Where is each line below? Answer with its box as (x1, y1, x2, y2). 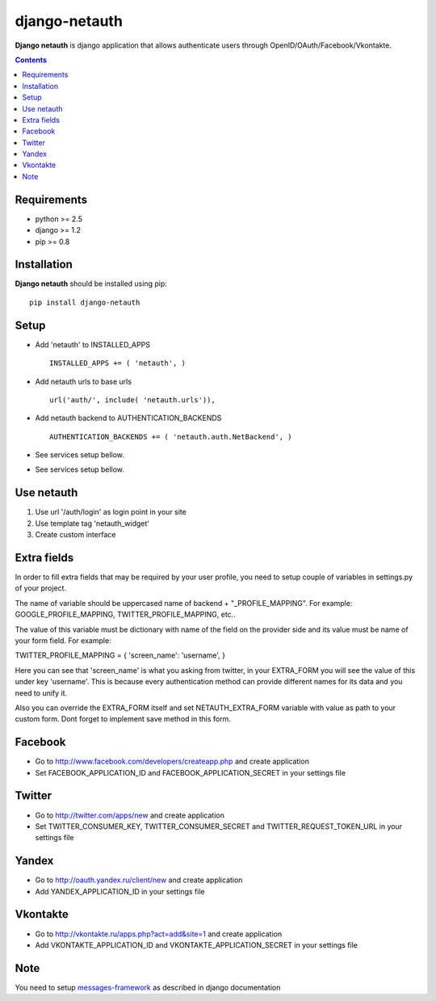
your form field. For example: (15, 636, 112, 646)
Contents (15, 55, 48, 65)
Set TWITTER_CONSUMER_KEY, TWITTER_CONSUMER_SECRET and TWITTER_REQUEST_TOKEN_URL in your (35, 821, 403, 831)
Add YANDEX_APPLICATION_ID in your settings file (35, 886, 205, 896)
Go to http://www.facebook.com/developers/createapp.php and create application (35, 756, 310, 767)
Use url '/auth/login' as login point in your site (35, 507, 187, 517)
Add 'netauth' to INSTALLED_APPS (35, 339, 151, 349)
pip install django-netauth (29, 297, 140, 307)
